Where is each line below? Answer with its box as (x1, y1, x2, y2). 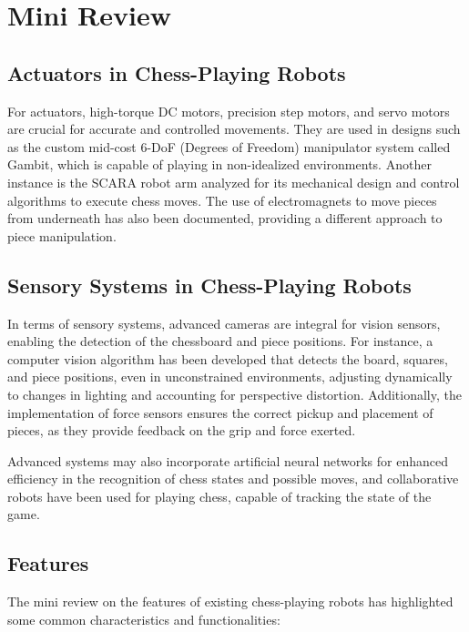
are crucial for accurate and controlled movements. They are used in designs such (7, 119, 461, 138)
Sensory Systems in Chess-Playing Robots (7, 270, 412, 299)
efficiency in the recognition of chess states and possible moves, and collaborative (7, 469, 459, 488)
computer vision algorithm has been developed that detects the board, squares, (7, 349, 448, 368)
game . (7, 505, 40, 524)
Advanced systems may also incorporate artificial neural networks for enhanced (7, 451, 448, 470)
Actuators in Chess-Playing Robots (7, 58, 346, 87)
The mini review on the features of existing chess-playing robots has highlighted (7, 592, 454, 611)
